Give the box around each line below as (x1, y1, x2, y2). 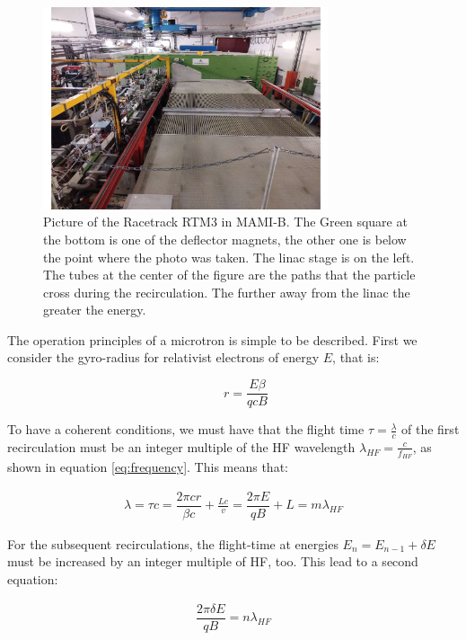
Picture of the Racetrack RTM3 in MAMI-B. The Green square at (43, 212, 408, 231)
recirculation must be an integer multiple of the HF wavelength (7, 437, 356, 456)
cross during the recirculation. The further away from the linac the (43, 282, 410, 301)
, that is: (332, 348, 380, 367)
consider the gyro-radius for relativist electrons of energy (7, 348, 320, 367)
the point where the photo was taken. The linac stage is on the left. (43, 247, 415, 266)
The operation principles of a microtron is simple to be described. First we (7, 330, 418, 349)
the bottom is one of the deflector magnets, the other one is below (43, 229, 407, 248)
